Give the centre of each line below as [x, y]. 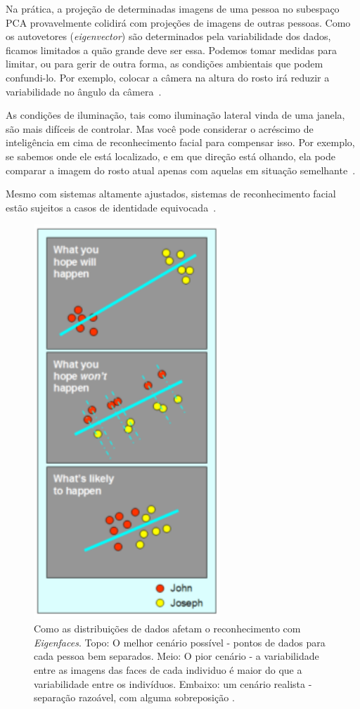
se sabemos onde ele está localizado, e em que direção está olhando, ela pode [171, 156]
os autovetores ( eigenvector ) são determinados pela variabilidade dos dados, [168, 36]
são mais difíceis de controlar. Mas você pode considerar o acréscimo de [160, 128]
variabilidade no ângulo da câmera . [84, 91]
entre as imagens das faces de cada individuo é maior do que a [168, 669]
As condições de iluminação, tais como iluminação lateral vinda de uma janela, [175, 115]
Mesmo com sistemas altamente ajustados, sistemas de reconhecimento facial [171, 194]
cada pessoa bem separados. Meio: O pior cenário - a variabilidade [176, 656]
